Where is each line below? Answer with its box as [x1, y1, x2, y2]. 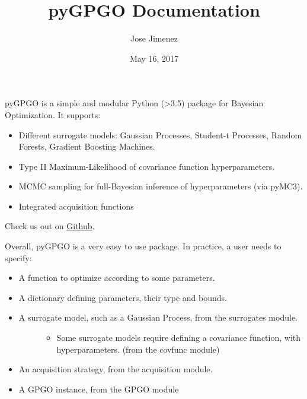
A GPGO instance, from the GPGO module [18, 382, 179, 395]
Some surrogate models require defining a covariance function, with [56, 331, 301, 344]
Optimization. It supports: [5, 108, 101, 121]
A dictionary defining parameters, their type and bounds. [18, 291, 227, 303]
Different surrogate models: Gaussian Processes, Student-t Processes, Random [18, 128, 302, 141]
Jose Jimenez [130, 32, 178, 45]
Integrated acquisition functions [18, 199, 134, 212]
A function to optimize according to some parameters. [18, 271, 215, 284]
